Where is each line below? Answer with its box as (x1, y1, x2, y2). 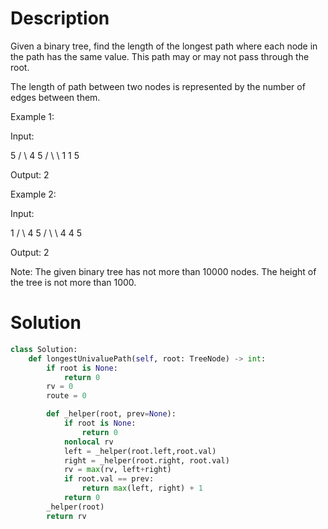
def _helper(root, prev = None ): (46, 409, 177, 419)
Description (10, 7, 110, 30)
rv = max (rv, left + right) (63, 465, 172, 475)
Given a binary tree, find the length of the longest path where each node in (10, 40, 318, 52)
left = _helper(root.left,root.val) (63, 446, 217, 456)
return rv (46, 511, 87, 521)
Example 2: (10, 188, 57, 200)
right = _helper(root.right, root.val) (63, 455, 230, 466)
